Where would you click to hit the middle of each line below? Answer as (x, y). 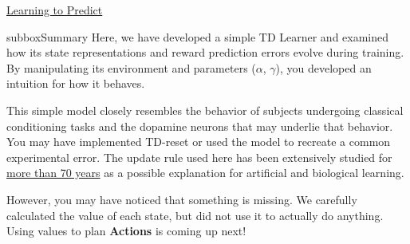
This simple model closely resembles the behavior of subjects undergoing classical (205, 110)
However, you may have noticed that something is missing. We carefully (182, 199)
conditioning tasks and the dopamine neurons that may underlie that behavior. (200, 126)
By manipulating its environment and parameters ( (131, 67)
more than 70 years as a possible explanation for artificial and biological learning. (205, 173)
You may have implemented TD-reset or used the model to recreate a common (199, 142)
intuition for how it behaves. (76, 83)
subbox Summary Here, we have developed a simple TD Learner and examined (198, 36)
